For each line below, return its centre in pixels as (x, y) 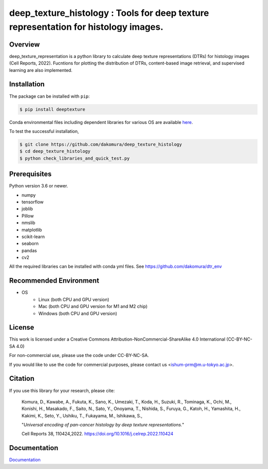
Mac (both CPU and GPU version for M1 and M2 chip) (93, 306)
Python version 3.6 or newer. (39, 186)
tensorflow (33, 202)
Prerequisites (30, 174)
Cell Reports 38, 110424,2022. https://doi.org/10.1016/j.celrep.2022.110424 (98, 434)
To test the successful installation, (44, 131)
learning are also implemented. (41, 70)
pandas (29, 250)
